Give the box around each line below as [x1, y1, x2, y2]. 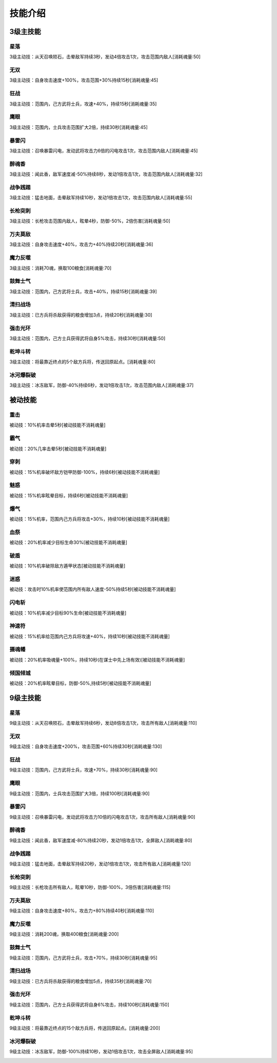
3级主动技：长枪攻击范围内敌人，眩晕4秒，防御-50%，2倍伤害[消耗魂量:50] [9, 218, 170, 224]
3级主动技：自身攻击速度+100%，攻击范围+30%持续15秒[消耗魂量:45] [9, 77, 159, 83]
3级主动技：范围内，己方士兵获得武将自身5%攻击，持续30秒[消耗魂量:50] [9, 335, 166, 341]
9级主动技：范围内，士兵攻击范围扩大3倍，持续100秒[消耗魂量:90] [9, 790, 150, 797]
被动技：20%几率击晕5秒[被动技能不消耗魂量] [9, 446, 107, 452]
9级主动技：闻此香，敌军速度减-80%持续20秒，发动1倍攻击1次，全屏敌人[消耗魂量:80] [9, 837, 192, 843]
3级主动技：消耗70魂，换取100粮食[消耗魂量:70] [9, 265, 112, 271]
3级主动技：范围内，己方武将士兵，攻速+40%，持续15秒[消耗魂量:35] [9, 101, 157, 107]
